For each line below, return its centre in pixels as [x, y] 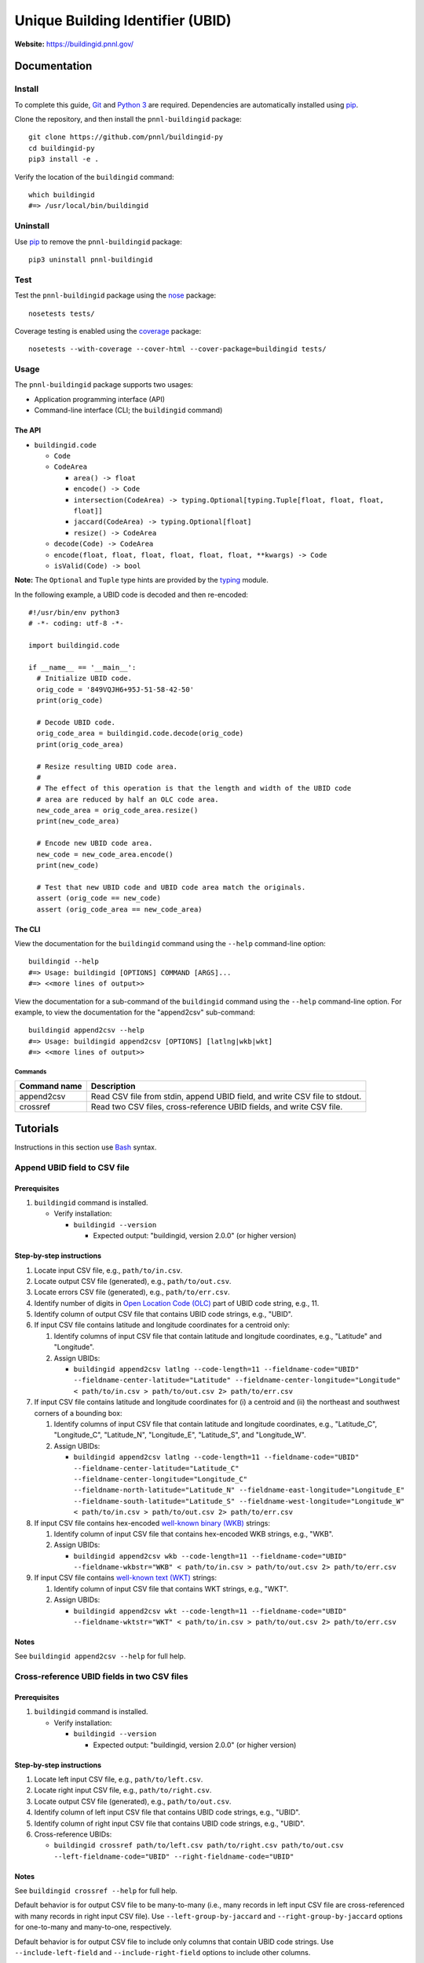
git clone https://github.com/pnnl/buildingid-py [126, 137]
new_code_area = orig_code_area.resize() [117, 810]
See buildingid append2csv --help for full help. [100, 1656]
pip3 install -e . [64, 159]
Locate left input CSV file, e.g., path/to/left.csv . [119, 1779]
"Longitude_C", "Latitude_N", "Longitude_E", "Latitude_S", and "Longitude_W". [180, 1435]
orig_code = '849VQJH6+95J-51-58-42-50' [115, 689]
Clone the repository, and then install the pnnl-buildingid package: [128, 119]
